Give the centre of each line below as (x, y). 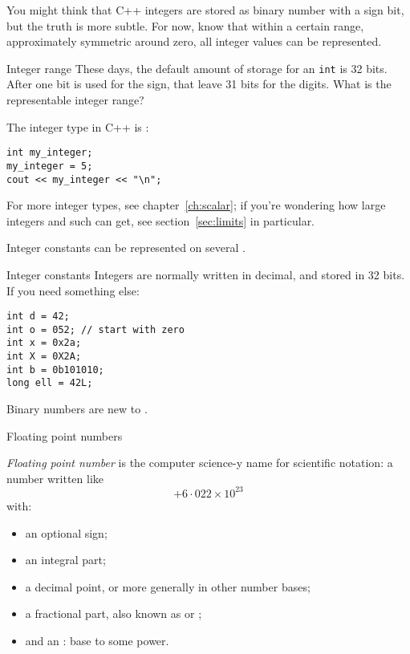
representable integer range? (75, 100)
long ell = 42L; (50, 383)
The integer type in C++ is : (78, 126)
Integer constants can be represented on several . (126, 248)
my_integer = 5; (50, 166)
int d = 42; (38, 317)
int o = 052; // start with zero (95, 329)
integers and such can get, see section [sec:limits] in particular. (161, 220)
